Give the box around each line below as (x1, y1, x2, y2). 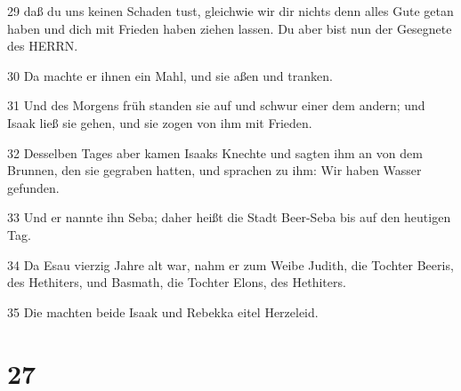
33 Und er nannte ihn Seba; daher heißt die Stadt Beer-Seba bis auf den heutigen (7, 208, 451, 227)
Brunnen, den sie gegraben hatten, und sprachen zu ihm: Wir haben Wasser (7, 161, 422, 180)
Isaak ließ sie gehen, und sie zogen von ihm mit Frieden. (7, 113, 312, 132)
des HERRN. (7, 36, 78, 55)
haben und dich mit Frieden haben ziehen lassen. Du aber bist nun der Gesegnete (7, 19, 452, 37)
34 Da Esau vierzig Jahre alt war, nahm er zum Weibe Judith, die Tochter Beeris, (7, 255, 454, 274)
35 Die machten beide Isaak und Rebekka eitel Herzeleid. (7, 302, 319, 321)
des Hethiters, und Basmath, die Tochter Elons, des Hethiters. (7, 273, 346, 291)
